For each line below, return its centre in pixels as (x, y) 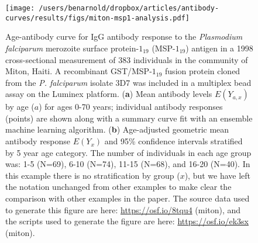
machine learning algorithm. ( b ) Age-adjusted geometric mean (117, 129)
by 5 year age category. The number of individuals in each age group (128, 152)
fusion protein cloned (203, 71)
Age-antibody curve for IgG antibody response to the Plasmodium (124, 37)
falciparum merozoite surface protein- (72, 48)
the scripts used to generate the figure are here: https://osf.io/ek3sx (127, 221)
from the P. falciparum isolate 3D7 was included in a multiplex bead (128, 82)
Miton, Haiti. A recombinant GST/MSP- (79, 71)
